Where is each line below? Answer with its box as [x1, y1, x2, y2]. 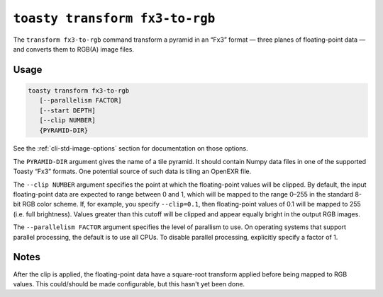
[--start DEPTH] [39, 106, 96, 115]
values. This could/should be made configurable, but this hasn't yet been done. [13, 279, 245, 288]
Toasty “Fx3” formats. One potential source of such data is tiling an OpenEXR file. [13, 167, 252, 176]
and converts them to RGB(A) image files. [13, 45, 135, 53]
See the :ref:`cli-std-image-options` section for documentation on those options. [13, 144, 248, 153]
